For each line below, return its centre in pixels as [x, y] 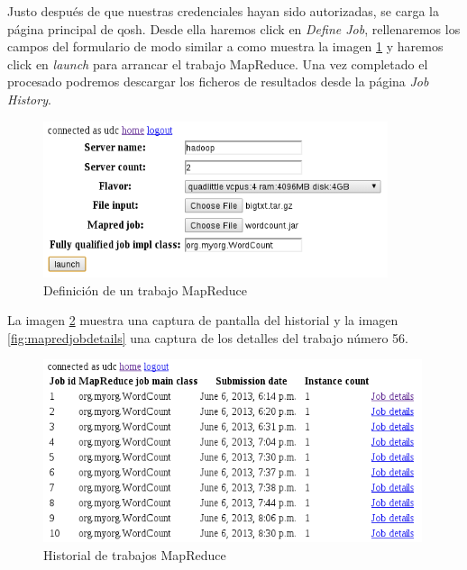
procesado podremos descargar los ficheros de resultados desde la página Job [218, 81]
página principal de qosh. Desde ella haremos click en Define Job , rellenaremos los [234, 28]
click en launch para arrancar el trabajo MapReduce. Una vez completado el [218, 63]
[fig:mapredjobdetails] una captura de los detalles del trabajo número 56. [208, 337]
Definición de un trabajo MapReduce [146, 290]
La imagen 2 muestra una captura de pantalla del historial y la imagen [203, 320]
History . [29, 99]
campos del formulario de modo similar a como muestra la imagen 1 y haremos [225, 46]
